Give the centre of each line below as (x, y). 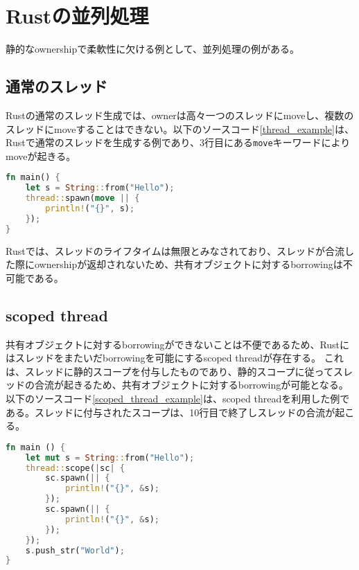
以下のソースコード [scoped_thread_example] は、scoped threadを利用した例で (178, 398)
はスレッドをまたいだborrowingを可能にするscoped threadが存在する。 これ (175, 358)
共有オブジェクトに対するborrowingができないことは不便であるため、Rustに (178, 344)
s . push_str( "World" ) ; (75, 550)
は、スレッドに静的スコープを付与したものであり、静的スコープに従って (169, 371)
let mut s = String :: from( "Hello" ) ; (110, 457)
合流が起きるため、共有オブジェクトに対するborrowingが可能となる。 (191, 385)
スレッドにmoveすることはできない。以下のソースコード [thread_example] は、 (180, 128)
